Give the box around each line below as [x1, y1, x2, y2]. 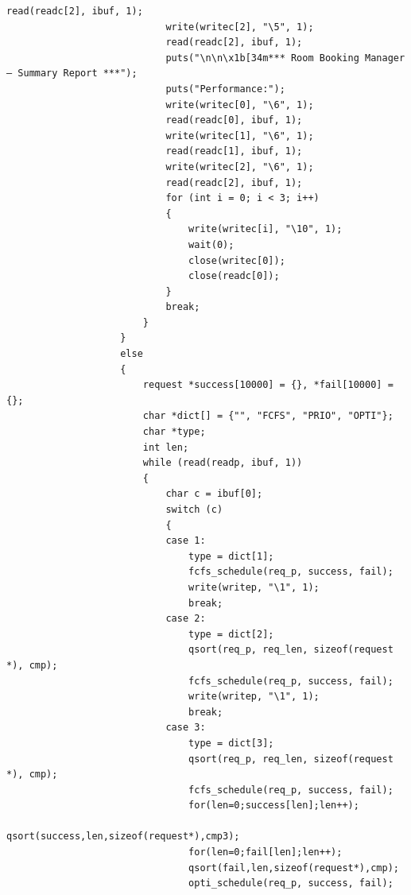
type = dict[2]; [188, 628, 274, 640]
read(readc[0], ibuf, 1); [165, 114, 303, 126]
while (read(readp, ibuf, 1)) [142, 457, 303, 469]
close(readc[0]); [188, 270, 280, 282]
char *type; [142, 426, 206, 438]
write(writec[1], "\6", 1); [165, 130, 314, 141]
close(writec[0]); [188, 254, 285, 266]
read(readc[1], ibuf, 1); [165, 145, 303, 157]
